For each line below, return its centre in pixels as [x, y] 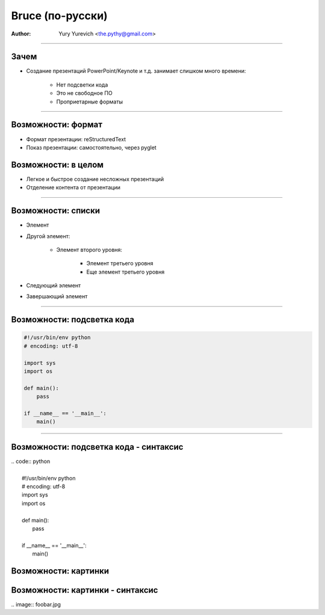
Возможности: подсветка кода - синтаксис [97, 447]
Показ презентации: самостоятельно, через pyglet [91, 147]
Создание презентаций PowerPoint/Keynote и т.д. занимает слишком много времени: [136, 71]
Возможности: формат [57, 125]
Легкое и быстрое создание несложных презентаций [95, 179]
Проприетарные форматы [90, 102]
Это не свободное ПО [84, 93]
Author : [21, 34]
